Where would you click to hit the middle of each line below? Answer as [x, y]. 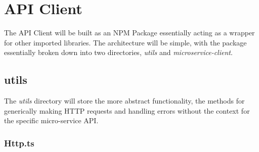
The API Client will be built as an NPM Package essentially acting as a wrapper [129, 33]
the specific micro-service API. [51, 120]
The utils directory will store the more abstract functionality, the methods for [124, 101]
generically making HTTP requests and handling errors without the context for [127, 110]
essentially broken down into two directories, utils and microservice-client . [118, 52]
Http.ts [19, 143]
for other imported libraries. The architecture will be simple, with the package [125, 42]
